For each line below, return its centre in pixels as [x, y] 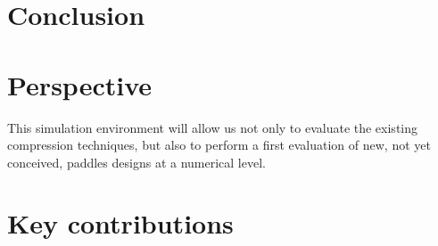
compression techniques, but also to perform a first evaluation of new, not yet [219, 145]
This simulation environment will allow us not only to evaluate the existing [213, 127]
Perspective [80, 84]
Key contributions [120, 223]
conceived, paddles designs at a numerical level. [136, 162]
